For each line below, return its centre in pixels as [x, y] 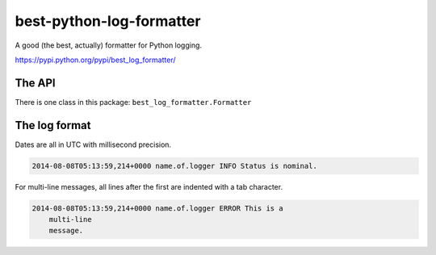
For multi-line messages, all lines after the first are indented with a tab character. [149, 186]
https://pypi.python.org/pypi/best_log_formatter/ [95, 60]
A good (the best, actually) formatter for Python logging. [108, 45]
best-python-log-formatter [108, 21]
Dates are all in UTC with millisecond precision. [93, 144]
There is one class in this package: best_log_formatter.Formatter [133, 102]
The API [35, 83]
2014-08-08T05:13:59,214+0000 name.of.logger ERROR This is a [157, 208]
